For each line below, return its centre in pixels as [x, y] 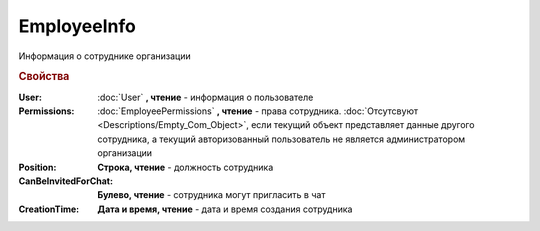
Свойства [44, 77]
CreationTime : [49, 209]
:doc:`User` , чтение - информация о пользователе [205, 97]
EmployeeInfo [77, 26]
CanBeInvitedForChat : [66, 181]
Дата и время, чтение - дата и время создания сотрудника [225, 209]
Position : [37, 167]
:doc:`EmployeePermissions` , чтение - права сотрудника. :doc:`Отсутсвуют [258, 111]
